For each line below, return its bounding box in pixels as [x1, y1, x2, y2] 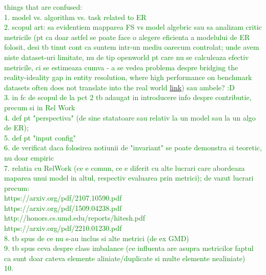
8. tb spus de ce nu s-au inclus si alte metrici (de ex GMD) [4, 232, 189, 243]
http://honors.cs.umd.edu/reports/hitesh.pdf [4, 212, 146, 223]
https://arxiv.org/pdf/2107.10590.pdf [4, 192, 122, 203]
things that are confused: [4, 2, 83, 12]
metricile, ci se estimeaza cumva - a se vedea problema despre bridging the [4, 62, 238, 72]
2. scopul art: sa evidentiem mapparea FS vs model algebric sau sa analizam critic [4, 22, 262, 32]
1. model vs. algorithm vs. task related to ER [4, 11, 147, 22]
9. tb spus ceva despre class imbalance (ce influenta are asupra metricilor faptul [4, 243, 254, 253]
